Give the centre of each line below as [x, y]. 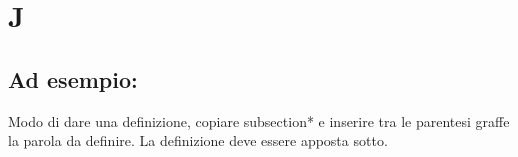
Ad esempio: [73, 78]
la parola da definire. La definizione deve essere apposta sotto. [198, 140]
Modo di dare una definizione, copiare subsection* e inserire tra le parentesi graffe [259, 120]
